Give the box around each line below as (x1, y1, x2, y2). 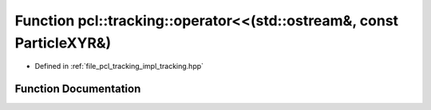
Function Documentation (14, 82, 141, 96)
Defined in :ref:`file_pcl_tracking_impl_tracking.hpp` (34, 62, 204, 71)
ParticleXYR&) (14, 34, 112, 51)
